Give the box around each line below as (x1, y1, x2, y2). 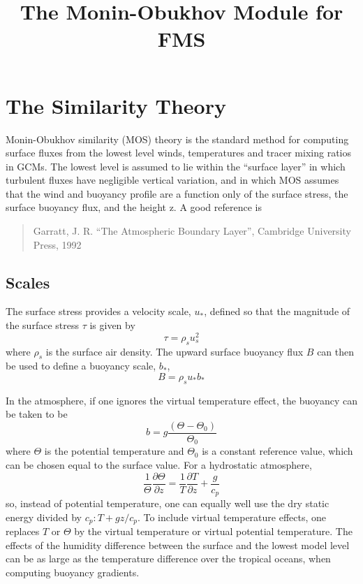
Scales (6, 271, 50, 293)
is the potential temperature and (44, 444, 184, 458)
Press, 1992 (33, 237, 82, 251)
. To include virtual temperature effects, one (137, 509, 327, 524)
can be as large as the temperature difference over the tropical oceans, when (6, 551, 331, 566)
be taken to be (6, 407, 68, 421)
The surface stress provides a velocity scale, (6, 304, 191, 319)
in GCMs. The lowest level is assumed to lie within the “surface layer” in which (6, 159, 346, 173)
